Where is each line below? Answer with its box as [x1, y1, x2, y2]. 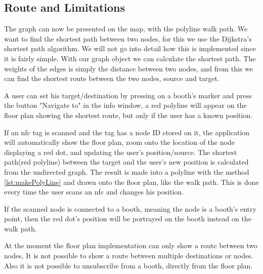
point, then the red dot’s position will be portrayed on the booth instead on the [4, 213, 251, 224]
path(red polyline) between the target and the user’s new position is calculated [4, 156, 249, 167]
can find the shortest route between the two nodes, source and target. [4, 73, 220, 84]
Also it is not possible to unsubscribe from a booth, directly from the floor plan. [4, 260, 253, 270]
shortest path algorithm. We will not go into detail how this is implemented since [4, 43, 256, 54]
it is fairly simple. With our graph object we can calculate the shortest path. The [4, 53, 256, 63]
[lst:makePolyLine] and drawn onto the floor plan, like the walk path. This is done [4, 176, 259, 187]
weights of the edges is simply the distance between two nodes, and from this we [4, 63, 253, 73]
